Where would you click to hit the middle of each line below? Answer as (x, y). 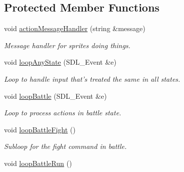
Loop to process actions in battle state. (63, 113)
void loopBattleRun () (38, 163)
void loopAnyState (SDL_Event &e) (60, 62)
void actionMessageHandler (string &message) (75, 28)
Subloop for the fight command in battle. (65, 146)
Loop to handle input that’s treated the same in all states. (92, 78)
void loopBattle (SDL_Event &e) (55, 96)
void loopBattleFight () (40, 129)
